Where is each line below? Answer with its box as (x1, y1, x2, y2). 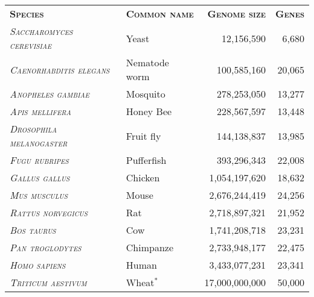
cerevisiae (10, 38, 52, 52)
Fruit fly (126, 128, 161, 143)
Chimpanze (126, 240, 174, 254)
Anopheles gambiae (10, 87, 90, 101)
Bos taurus (10, 223, 56, 237)
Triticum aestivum (10, 275, 87, 289)
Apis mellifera (10, 104, 71, 118)
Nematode (126, 55, 169, 69)
